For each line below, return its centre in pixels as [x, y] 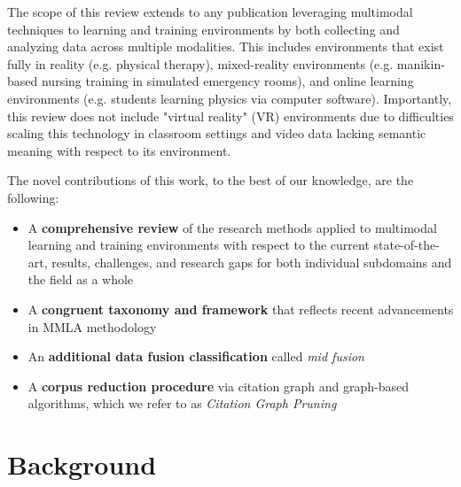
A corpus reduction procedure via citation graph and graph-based [218, 386]
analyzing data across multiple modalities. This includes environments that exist [226, 46]
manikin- [421, 63]
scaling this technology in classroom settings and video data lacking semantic [217, 133]
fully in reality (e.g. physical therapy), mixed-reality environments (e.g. [200, 63]
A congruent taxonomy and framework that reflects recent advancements [241, 309]
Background [82, 464]
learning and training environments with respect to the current [199, 245]
